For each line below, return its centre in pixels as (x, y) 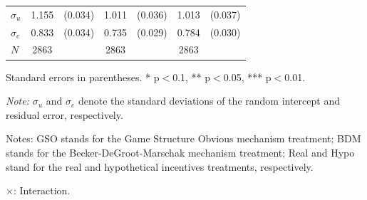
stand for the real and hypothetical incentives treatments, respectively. (160, 166)
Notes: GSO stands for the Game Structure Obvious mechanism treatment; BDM (183, 138)
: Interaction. (42, 190)
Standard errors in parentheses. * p (83, 77)
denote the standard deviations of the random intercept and (209, 101)
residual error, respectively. (64, 114)
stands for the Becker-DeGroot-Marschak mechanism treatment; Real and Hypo (180, 152)
